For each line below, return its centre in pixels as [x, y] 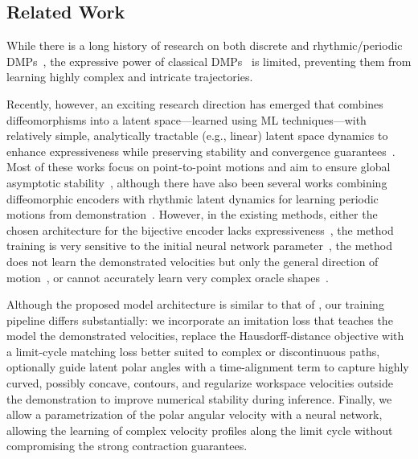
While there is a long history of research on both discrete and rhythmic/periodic [205, 45]
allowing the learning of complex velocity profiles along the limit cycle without [200, 430]
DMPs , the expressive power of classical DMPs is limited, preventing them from [209, 61]
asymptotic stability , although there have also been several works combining [197, 182]
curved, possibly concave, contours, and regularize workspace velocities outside [200, 383]
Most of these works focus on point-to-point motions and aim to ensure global [199, 167]
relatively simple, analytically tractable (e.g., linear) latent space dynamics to [197, 135]
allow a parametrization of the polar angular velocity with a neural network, [195, 414]
